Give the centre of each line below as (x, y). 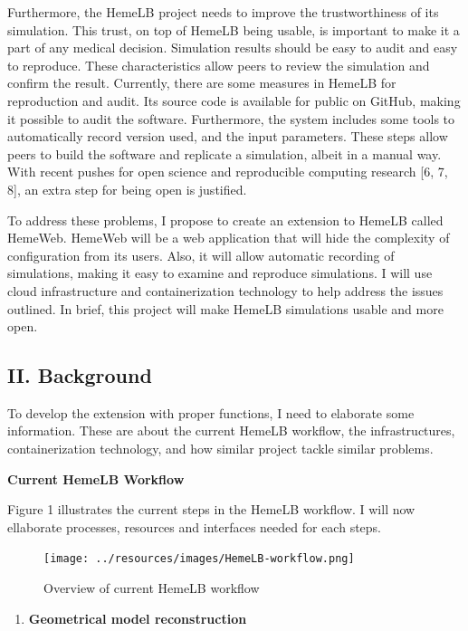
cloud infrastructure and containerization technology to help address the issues (225, 290)
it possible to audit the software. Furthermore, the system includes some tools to (231, 118)
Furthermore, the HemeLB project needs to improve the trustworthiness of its (223, 12)
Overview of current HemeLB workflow (152, 588)
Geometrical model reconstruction (138, 618)
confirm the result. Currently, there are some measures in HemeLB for (202, 83)
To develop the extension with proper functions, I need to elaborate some (211, 412)
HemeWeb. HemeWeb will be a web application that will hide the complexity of (229, 238)
